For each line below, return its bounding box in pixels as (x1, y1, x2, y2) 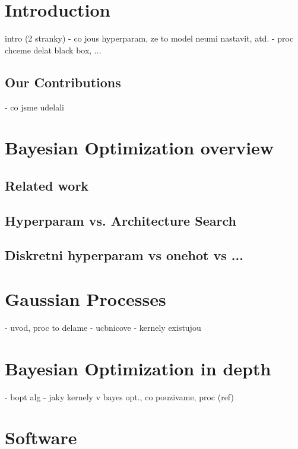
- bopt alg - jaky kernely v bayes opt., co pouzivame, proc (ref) (5, 390, 234, 403)
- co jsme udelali (5, 100, 65, 113)
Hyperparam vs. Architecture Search (5, 211, 236, 229)
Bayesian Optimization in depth (5, 356, 271, 380)
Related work (5, 176, 89, 194)
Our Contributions (5, 72, 121, 91)
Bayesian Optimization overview (5, 135, 274, 160)
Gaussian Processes (5, 287, 166, 311)
